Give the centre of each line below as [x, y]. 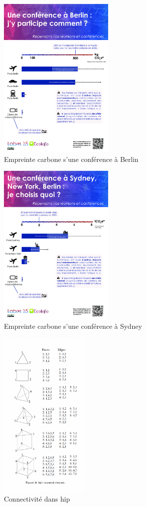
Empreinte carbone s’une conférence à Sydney [73, 326]
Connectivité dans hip [37, 498]
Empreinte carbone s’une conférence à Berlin [71, 159]
